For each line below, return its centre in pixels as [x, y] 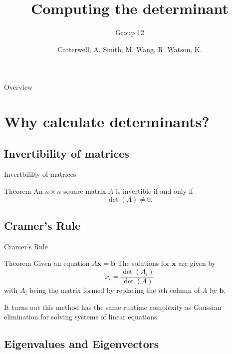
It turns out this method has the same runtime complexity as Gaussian [113, 307]
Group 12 [130, 32]
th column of [180, 290]
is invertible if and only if [154, 191]
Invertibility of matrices [67, 153]
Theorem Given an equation [47, 263]
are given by [197, 263]
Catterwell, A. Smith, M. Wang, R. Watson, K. [130, 49]
